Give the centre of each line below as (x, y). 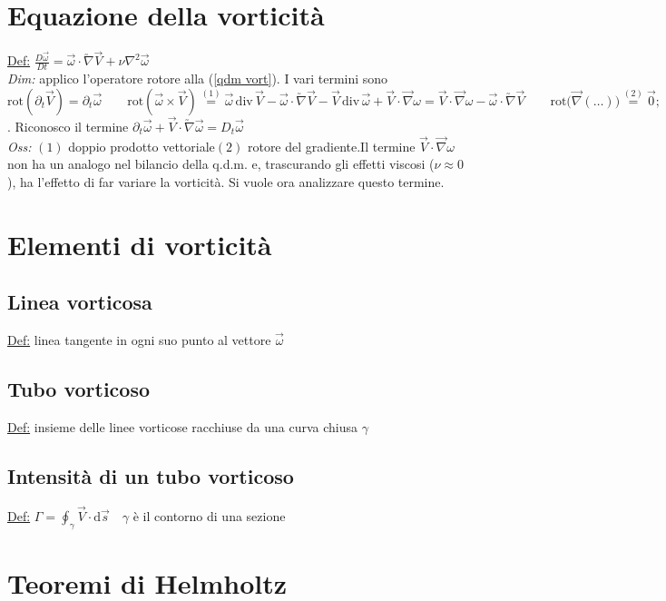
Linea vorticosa (80, 302)
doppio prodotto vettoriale (142, 146)
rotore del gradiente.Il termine (331, 146)
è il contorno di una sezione (209, 515)
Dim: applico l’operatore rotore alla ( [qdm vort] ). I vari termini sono (198, 79)
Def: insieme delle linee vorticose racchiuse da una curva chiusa (182, 426)
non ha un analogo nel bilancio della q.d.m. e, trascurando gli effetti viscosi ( (221, 164)
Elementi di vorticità (140, 244)
